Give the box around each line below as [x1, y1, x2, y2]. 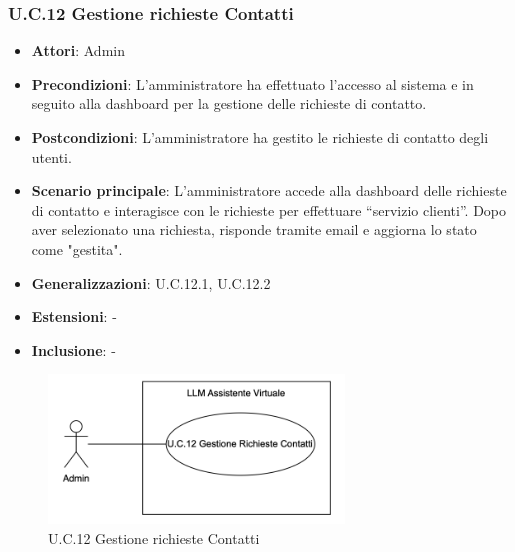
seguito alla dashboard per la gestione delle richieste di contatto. [31, 93, 427, 114]
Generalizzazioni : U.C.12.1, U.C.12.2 [31, 272, 271, 293]
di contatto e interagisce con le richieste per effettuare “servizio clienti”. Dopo [31, 199, 507, 220]
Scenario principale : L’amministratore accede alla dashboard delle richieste [31, 180, 507, 201]
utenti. [31, 146, 72, 167]
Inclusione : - [31, 339, 116, 360]
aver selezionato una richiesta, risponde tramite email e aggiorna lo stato [31, 219, 477, 240]
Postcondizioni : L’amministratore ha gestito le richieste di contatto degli [31, 127, 489, 147]
